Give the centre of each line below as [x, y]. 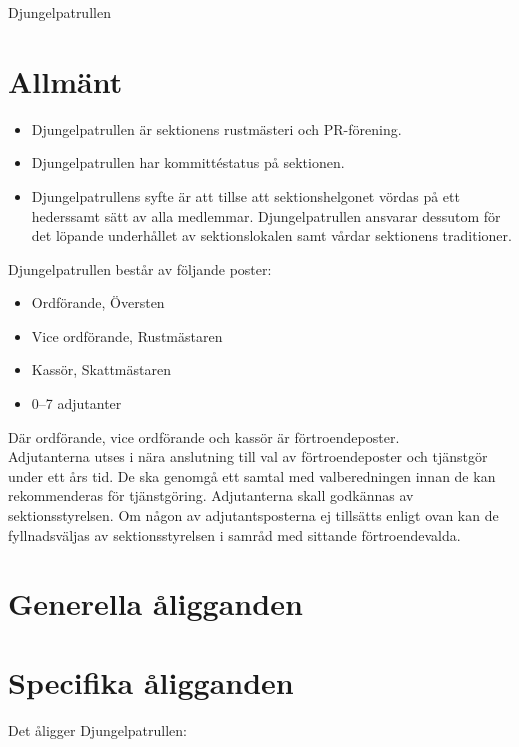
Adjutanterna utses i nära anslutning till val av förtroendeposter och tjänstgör [248, 456]
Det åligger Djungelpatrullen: [98, 729]
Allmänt [65, 80]
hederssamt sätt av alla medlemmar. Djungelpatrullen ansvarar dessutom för [266, 215]
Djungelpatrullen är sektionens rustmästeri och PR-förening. [216, 128]
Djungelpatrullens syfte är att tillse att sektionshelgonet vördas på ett [245, 195]
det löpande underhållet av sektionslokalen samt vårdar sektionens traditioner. [271, 235]
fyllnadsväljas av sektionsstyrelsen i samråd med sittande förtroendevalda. [234, 534]
